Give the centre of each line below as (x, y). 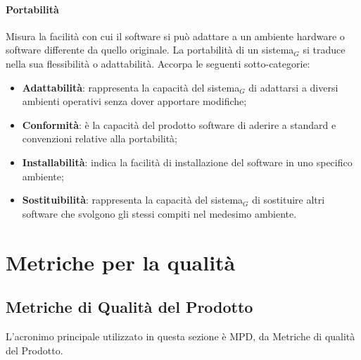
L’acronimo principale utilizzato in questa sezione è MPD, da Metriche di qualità (180, 336)
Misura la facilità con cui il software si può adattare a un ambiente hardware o (175, 36)
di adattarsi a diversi (293, 87)
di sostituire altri (289, 200)
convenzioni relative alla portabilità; (100, 138)
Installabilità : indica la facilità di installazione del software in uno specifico (187, 162)
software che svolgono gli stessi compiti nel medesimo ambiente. (159, 213)
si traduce (324, 50)
